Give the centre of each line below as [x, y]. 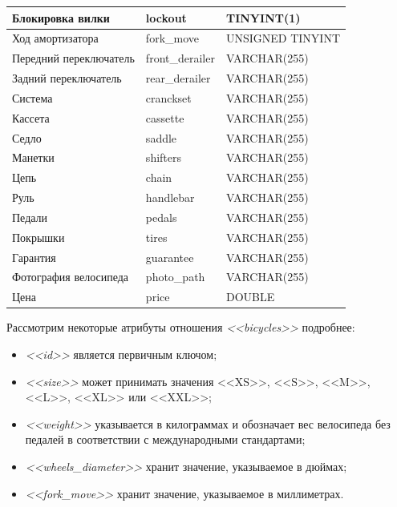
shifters [164, 157]
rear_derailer [178, 78]
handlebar [170, 197]
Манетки [33, 157]
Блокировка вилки [61, 17]
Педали [30, 217]
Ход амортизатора [55, 38]
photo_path [175, 277]
